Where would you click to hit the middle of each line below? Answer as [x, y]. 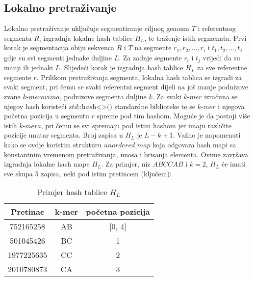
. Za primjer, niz [126, 164]
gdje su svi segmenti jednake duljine [58, 57]
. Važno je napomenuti [207, 135]
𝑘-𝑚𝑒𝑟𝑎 [30, 126]
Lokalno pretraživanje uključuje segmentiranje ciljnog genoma [97, 28]
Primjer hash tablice [72, 192]
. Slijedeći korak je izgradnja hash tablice [122, 68]
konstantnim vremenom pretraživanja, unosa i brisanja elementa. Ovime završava [126, 154]
